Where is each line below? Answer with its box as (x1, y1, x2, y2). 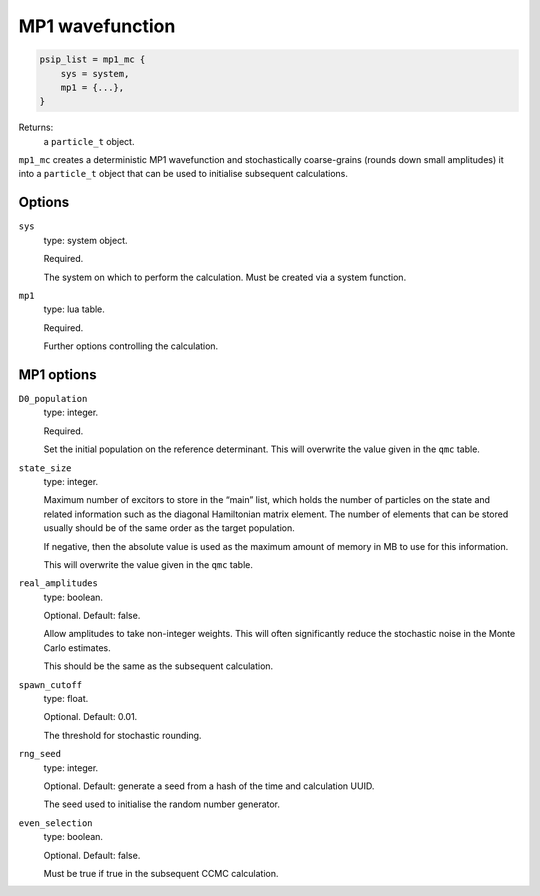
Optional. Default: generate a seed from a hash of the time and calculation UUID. (43, 780, 375, 792)
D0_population (18, 393, 88, 405)
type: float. (43, 693, 89, 705)
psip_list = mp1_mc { (39, 54, 146, 65)
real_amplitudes (18, 578, 99, 589)
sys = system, (60, 68, 130, 79)
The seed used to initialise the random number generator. (43, 798, 280, 810)
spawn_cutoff (18, 679, 83, 690)
